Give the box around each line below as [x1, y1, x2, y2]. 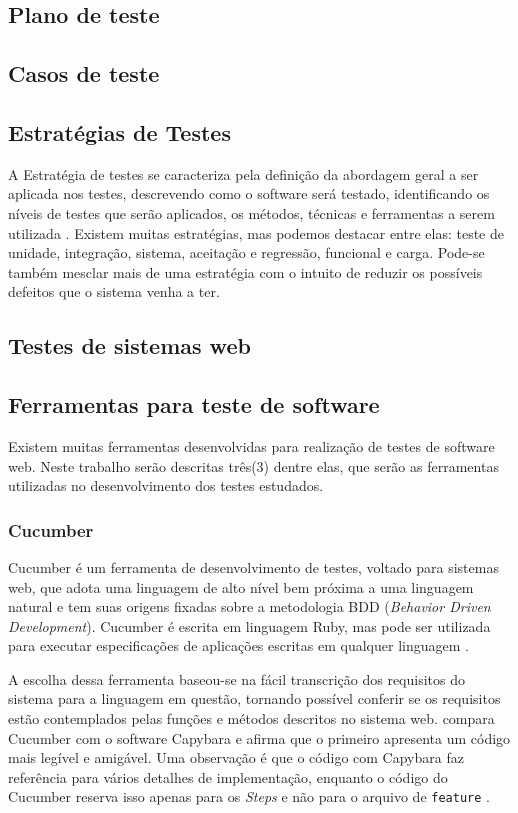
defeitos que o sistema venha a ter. [8, 281, 220, 302]
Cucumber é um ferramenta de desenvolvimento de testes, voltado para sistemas [8, 556, 499, 577]
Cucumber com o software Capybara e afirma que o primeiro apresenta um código [8, 727, 511, 748]
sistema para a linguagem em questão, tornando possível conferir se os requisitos [8, 688, 501, 709]
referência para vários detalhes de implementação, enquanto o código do [8, 766, 448, 787]
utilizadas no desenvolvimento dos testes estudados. [8, 475, 324, 496]
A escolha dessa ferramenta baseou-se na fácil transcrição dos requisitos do [8, 668, 466, 689]
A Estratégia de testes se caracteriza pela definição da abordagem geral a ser [8, 163, 479, 184]
